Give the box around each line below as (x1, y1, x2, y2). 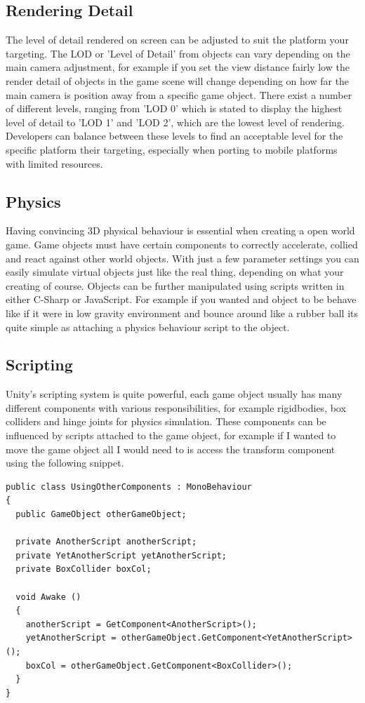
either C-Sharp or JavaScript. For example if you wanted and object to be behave (6, 292, 357, 307)
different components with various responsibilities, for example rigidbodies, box (6, 400, 346, 415)
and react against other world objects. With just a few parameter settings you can (6, 250, 359, 265)
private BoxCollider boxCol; (15, 564, 152, 575)
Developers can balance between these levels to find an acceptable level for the (6, 128, 343, 143)
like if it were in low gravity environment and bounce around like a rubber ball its (6, 305, 359, 320)
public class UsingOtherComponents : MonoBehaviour (6, 481, 252, 492)
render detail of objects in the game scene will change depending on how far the (6, 73, 350, 88)
